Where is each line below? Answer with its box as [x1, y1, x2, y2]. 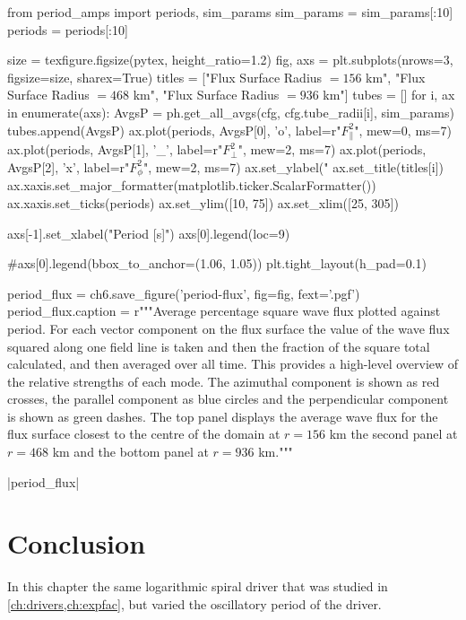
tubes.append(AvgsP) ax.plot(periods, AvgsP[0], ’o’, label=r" [7, 120, 341, 139]
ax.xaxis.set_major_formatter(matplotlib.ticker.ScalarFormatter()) [7, 176, 376, 195]
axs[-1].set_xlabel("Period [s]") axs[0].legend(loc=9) [7, 223, 290, 242]
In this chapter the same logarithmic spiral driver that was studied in [7, 577, 388, 596]
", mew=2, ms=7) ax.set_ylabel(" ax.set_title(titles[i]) [142, 157, 444, 176]
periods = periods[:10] [7, 20, 128, 39]
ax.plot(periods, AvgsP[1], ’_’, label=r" [7, 140, 223, 159]
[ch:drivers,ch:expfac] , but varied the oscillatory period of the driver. [7, 594, 382, 613]
